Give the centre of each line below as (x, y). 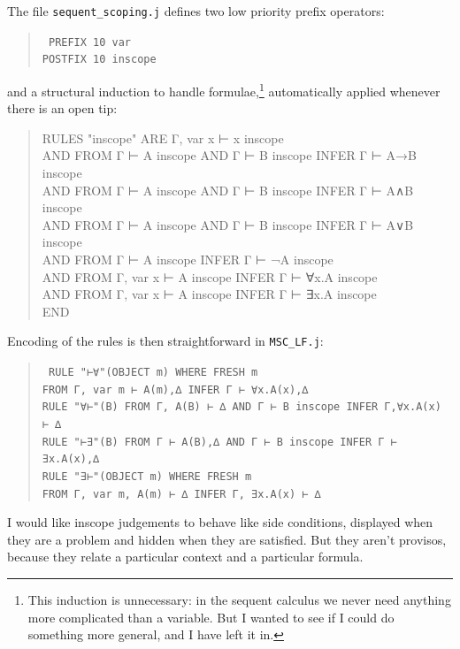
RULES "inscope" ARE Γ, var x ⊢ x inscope (163, 137)
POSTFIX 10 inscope (99, 60)
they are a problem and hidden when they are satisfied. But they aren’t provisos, (227, 539)
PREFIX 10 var (90, 42)
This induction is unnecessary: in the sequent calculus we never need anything (239, 600)
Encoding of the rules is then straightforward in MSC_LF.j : (165, 341)
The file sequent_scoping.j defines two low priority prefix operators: (196, 11)
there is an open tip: (62, 108)
